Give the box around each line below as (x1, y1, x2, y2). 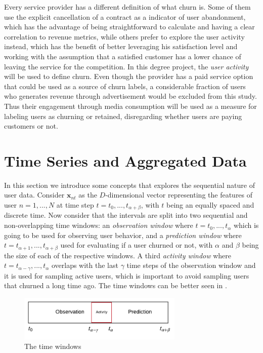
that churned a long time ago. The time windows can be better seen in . (4, 280, 227, 291)
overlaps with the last (51, 260, 118, 270)
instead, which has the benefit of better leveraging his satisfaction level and (4, 41, 238, 52)
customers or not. (4, 121, 58, 131)
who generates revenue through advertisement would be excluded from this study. (4, 91, 257, 101)
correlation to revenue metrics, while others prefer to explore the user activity (4, 31, 245, 42)
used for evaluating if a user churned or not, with (60, 240, 213, 250)
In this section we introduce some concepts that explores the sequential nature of (4, 179, 255, 190)
